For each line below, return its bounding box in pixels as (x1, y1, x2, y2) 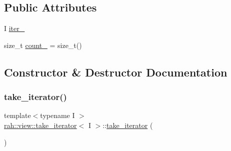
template (4, 110, 31, 120)
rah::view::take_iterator (4, 119, 77, 130)
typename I (40, 110, 75, 120)
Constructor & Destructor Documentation (4, 64, 227, 79)
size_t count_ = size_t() (4, 39, 82, 50)
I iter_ (4, 23, 25, 33)
